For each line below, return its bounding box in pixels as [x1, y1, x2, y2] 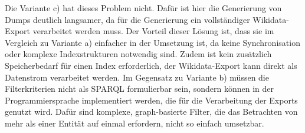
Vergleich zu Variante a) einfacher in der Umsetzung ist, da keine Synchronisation [5, 36, 300, 48]
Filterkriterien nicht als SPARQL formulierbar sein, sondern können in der [5, 82, 274, 95]
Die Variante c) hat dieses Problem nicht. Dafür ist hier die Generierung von [5, 2, 282, 14]
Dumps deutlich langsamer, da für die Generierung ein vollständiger [5, 13, 250, 25]
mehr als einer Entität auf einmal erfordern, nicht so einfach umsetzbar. [5, 117, 264, 129]
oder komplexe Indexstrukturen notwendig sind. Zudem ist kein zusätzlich [5, 48, 272, 60]
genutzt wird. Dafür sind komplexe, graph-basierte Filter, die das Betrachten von [5, 105, 298, 118]
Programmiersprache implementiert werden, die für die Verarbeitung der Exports [5, 94, 298, 106]
